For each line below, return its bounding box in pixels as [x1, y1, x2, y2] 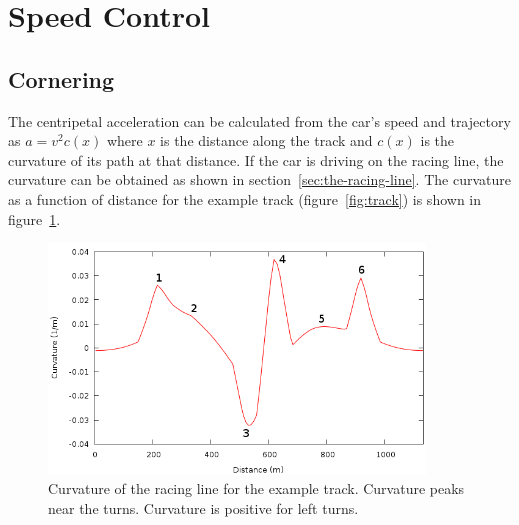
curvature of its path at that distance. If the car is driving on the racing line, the [8, 149, 504, 170]
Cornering [8, 63, 115, 94]
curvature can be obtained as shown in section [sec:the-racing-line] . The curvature [8, 169, 511, 190]
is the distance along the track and [160, 130, 373, 151]
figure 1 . [8, 208, 61, 229]
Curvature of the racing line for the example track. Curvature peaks [48, 478, 465, 499]
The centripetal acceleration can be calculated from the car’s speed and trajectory [8, 110, 511, 131]
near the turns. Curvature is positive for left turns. [48, 497, 359, 518]
